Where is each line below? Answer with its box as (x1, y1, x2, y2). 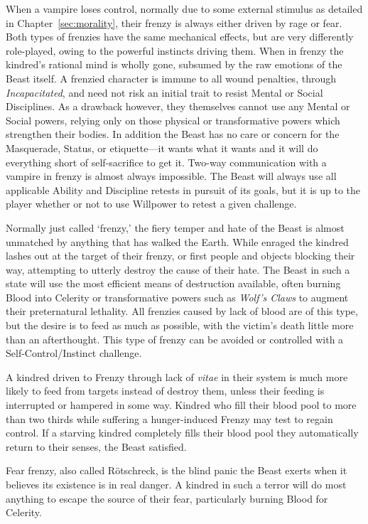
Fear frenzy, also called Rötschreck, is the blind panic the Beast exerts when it (6, 463, 347, 478)
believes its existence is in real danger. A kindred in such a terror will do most (6, 477, 347, 491)
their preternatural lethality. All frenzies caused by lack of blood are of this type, (6, 304, 358, 319)
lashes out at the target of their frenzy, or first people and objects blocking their (6, 248, 355, 263)
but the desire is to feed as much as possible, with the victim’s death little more (6, 318, 354, 333)
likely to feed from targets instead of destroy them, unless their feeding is (6, 383, 325, 398)
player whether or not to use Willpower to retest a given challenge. (6, 196, 297, 211)
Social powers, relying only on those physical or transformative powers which (6, 112, 340, 127)
